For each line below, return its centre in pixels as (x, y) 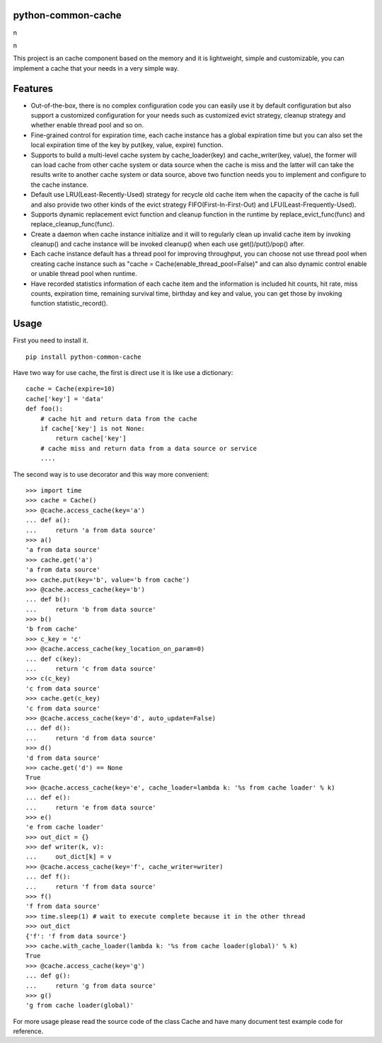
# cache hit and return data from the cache (118, 419)
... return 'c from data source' (91, 669)
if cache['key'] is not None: (92, 429)
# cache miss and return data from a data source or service (149, 448)
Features (33, 88)
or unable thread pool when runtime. (84, 274)
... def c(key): (54, 659)
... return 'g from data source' (91, 986)
